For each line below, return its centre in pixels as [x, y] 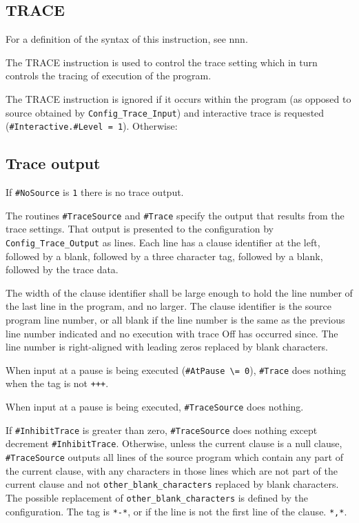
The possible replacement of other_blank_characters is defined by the [157, 497]
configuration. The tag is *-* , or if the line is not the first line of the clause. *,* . [176, 511]
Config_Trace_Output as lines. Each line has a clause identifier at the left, [163, 242]
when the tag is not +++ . [57, 383]
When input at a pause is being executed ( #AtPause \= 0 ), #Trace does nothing [176, 369]
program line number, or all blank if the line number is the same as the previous [175, 320]
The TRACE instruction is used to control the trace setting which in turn [162, 62]
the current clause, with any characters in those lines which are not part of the [172, 470]
